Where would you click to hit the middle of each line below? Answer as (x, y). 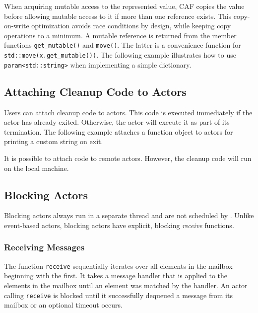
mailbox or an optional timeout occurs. (63, 305)
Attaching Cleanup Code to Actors (95, 91)
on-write (17, 26)
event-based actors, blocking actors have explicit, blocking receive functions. (119, 225)
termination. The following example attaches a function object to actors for (119, 131)
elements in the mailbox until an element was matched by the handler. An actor (126, 285)
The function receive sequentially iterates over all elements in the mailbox (118, 266)
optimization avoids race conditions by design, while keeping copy (131, 26)
